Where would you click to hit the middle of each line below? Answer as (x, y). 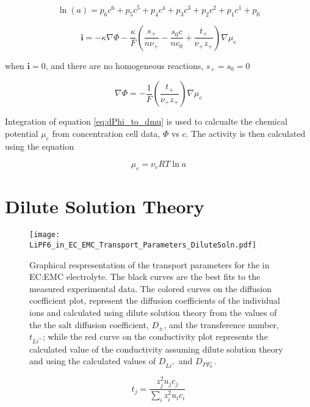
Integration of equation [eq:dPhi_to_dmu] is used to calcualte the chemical (146, 121)
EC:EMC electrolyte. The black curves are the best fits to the (145, 277)
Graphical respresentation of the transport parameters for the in (150, 264)
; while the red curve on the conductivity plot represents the (155, 336)
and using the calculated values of (93, 361)
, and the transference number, (221, 324)
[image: (45, 235)
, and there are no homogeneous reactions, (124, 65)
